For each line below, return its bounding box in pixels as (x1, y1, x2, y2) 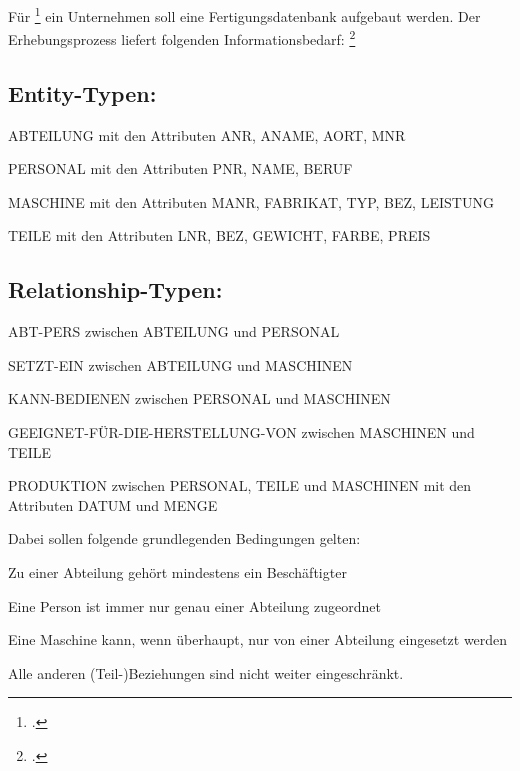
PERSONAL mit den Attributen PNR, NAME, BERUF (8, 158, 353, 179)
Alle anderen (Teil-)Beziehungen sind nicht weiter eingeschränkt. (8, 662, 404, 683)
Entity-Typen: (8, 77, 157, 108)
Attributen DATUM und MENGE (8, 494, 218, 515)
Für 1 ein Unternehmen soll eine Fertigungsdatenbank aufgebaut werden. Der (8, 3, 481, 26)
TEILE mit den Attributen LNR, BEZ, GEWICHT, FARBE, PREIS (8, 225, 431, 246)
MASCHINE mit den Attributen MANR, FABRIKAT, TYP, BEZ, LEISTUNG (8, 191, 494, 212)
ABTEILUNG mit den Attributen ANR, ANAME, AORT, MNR (8, 124, 406, 145)
